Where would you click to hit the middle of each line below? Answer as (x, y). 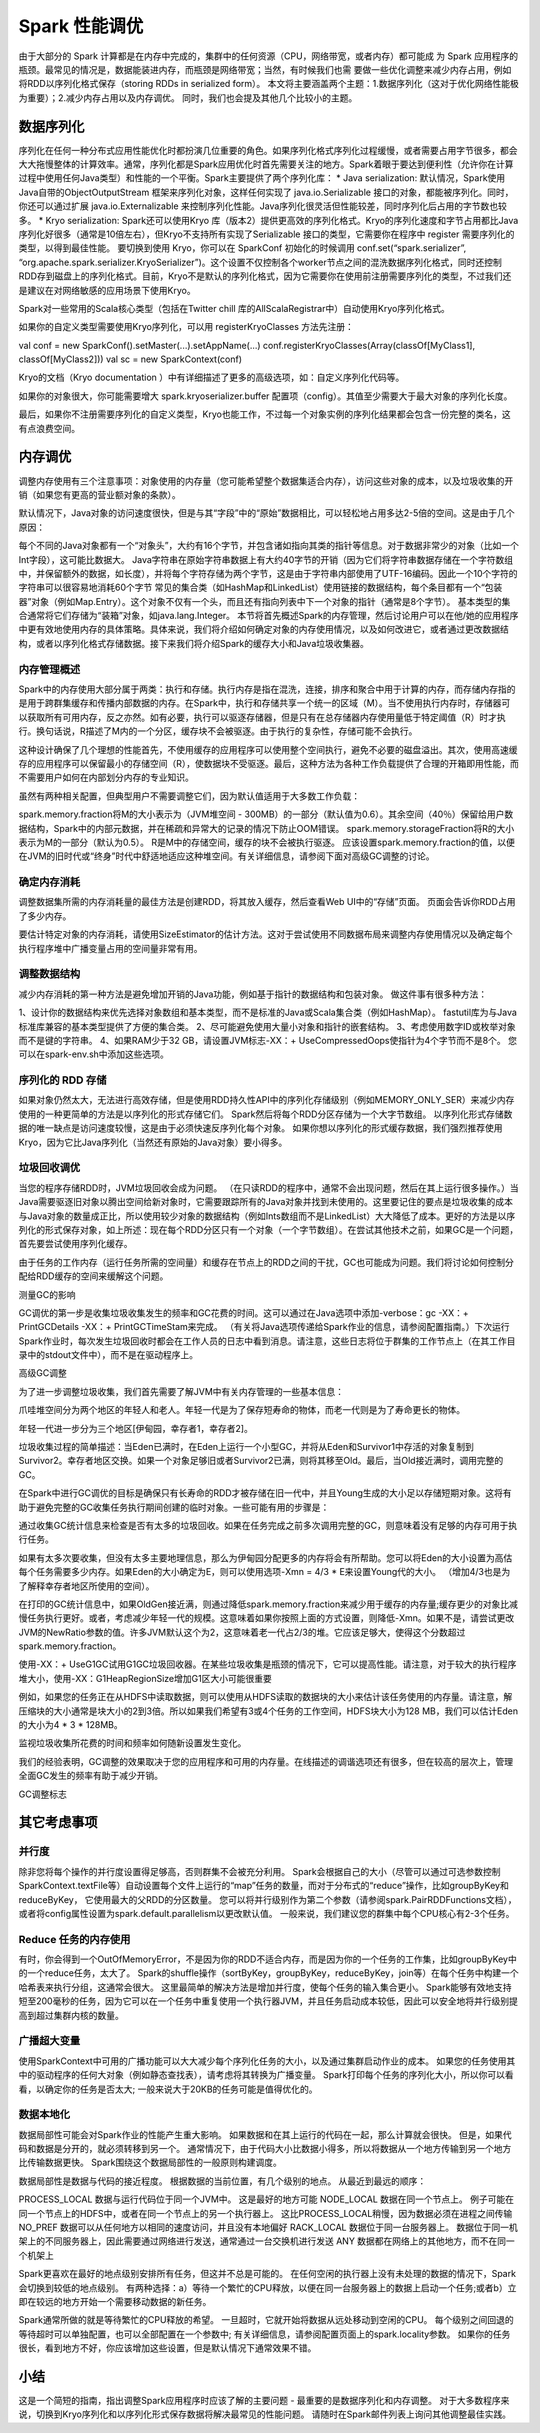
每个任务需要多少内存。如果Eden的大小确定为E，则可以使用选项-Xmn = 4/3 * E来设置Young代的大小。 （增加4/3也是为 (264, 1572)
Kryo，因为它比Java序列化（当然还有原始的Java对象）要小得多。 (153, 1142)
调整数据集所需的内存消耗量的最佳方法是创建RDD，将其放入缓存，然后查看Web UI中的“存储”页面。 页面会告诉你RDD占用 (267, 902)
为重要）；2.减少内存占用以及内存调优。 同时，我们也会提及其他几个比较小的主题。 (188, 97)
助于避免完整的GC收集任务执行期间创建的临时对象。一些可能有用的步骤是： (174, 1507)
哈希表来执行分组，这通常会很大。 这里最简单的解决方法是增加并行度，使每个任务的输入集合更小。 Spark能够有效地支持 (265, 1987)
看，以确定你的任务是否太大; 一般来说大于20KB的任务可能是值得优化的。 (168, 2089)
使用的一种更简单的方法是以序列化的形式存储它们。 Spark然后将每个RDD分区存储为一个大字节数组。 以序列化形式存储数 (265, 1114)
